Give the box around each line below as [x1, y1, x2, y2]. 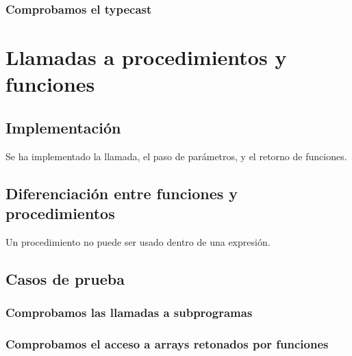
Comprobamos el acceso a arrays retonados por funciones [5, 335, 329, 352]
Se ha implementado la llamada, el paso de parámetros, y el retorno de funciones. [5, 149, 347, 163]
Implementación [5, 116, 121, 138]
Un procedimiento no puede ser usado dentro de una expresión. [5, 234, 271, 249]
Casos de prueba [5, 268, 125, 289]
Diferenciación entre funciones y [5, 182, 238, 203]
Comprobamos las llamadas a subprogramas [5, 304, 253, 321]
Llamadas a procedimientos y [5, 43, 287, 71]
